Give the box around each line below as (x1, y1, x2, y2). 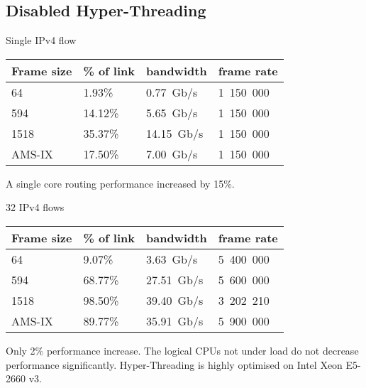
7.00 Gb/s (146, 145, 198, 162)
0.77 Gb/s (146, 83, 198, 100)
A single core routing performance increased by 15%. (6, 176, 235, 190)
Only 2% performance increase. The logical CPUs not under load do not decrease (6, 343, 359, 357)
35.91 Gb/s (146, 312, 204, 329)
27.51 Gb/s (146, 271, 204, 288)
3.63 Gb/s (146, 250, 198, 267)
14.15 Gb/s (146, 124, 204, 141)
